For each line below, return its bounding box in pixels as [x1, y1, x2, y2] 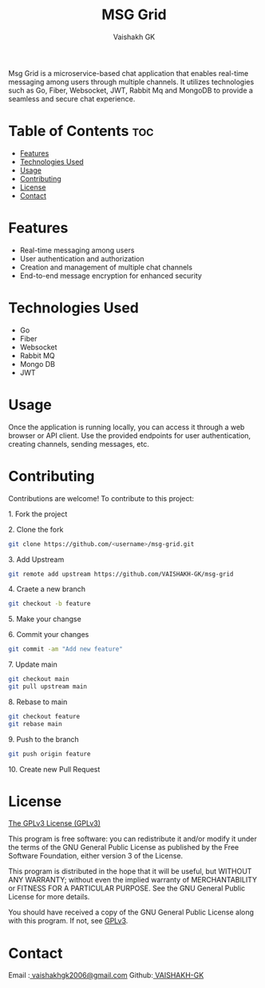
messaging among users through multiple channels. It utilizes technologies [8, 77, 255, 86]
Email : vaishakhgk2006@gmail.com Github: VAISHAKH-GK [8, 970, 204, 980]
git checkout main [8, 675, 69, 683]
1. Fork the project [8, 509, 68, 519]
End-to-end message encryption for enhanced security [19, 270, 202, 281]
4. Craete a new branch [8, 584, 86, 594]
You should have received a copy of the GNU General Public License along [8, 907, 254, 917]
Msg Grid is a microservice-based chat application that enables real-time [8, 68, 249, 78]
